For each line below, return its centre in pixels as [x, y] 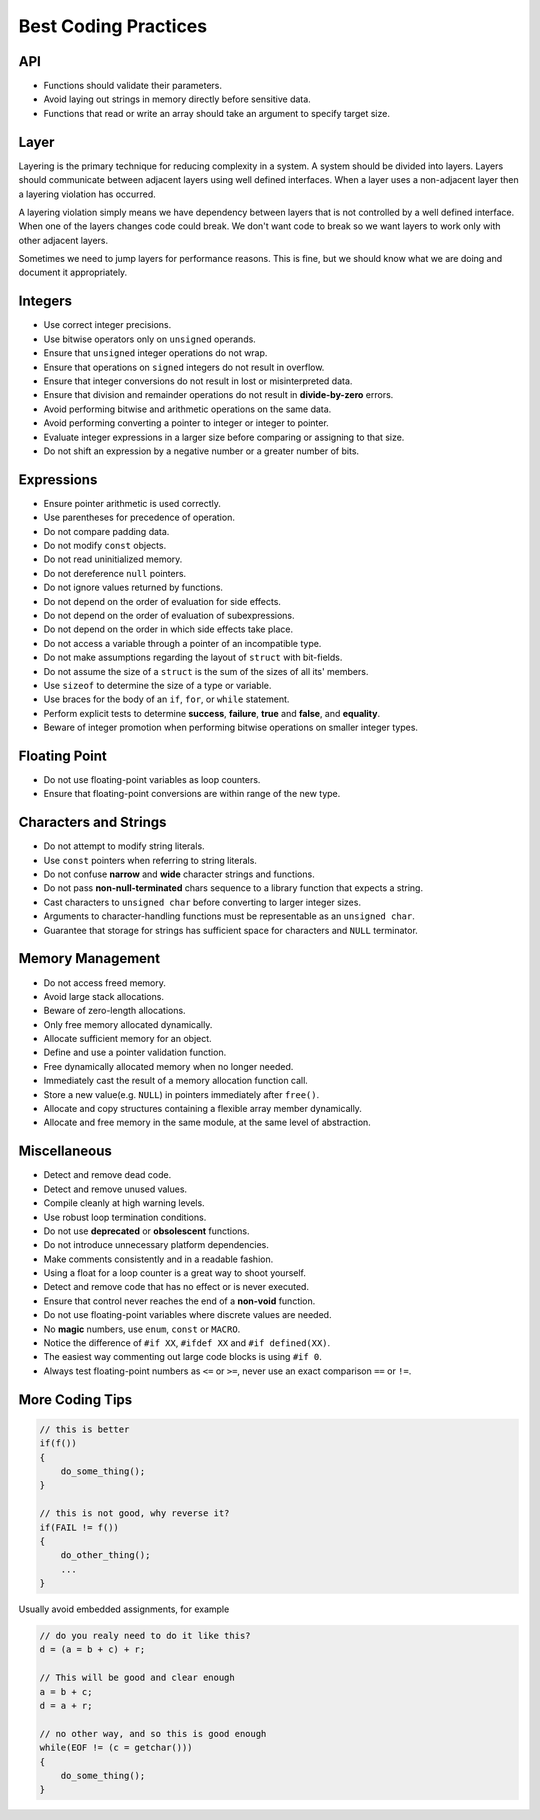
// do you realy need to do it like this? [145, 1636]
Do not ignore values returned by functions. [133, 587]
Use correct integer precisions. [107, 325]
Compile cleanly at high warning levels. [124, 1203]
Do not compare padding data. [106, 531]
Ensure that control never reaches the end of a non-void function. [179, 1301]
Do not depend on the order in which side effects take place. [168, 629]
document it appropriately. [73, 272]
